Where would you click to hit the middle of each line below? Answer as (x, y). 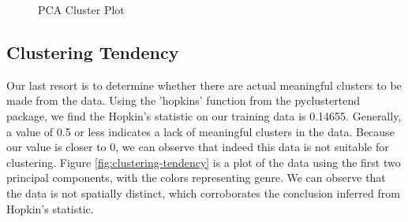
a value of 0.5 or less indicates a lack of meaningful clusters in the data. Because (200, 131)
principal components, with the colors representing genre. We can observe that (196, 178)
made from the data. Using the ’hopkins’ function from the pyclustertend (183, 100)
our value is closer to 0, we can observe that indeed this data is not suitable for (198, 147)
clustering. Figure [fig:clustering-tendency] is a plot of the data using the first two (204, 162)
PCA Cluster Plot (81, 9)
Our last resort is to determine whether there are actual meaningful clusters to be (204, 85)
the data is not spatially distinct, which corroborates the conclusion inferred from (203, 192)
